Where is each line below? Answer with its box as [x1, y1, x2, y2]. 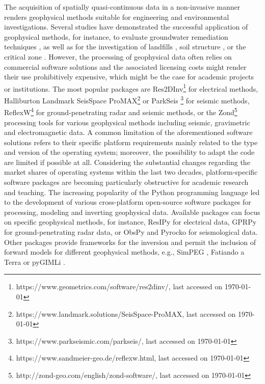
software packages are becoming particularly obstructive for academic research [4, 177, 249, 187]
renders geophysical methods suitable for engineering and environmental [4, 11, 229, 22]
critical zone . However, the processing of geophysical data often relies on [4, 51, 232, 62]
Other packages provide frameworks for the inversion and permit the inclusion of [4, 236, 256, 247]
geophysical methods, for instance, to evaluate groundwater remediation [4, 31, 228, 42]
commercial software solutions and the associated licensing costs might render [4, 61, 247, 72]
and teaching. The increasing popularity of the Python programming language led [4, 186, 260, 197]
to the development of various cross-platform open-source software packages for [4, 197, 251, 207]
